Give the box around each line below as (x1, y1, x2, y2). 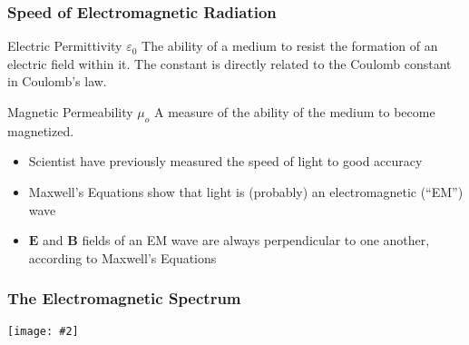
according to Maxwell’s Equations (28, 248, 217, 267)
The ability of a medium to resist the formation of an (142, 36, 438, 55)
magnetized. (7, 121, 74, 140)
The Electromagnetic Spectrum (7, 287, 241, 310)
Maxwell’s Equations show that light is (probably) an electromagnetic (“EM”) (28, 182, 464, 201)
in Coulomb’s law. (7, 72, 107, 91)
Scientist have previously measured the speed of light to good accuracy (28, 152, 423, 171)
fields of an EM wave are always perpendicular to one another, (82, 231, 430, 250)
